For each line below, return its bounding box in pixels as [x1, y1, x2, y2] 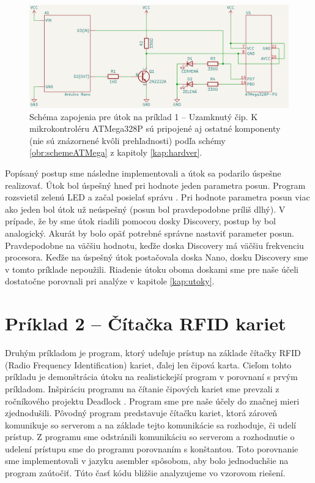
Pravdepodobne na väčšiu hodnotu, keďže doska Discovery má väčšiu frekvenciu [5, 238, 304, 251]
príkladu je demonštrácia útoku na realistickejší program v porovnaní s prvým [5, 370, 298, 383]
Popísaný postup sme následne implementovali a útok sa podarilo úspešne [5, 167, 281, 180]
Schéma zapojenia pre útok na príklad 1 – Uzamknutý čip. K [29, 110, 258, 123]
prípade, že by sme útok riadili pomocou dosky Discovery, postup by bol [5, 215, 276, 227]
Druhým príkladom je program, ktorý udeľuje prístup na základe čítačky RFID [5, 346, 301, 359]
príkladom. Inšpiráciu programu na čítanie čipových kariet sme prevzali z [5, 382, 280, 395]
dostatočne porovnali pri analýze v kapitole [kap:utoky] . [5, 275, 215, 287]
